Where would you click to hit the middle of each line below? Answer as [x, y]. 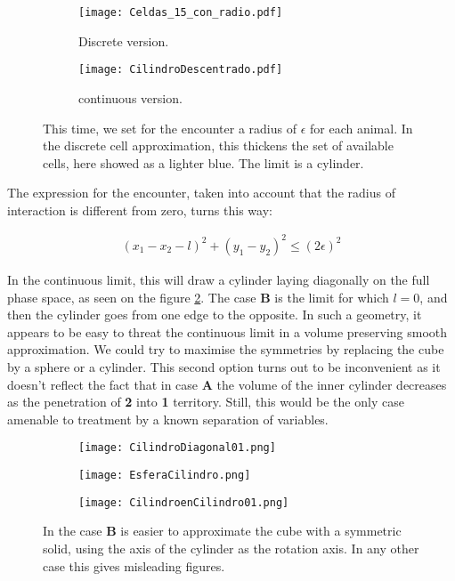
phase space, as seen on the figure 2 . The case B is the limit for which [198, 297]
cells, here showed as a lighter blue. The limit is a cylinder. [203, 162]
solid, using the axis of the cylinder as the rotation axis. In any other [231, 548]
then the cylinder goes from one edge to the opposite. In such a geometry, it [215, 315]
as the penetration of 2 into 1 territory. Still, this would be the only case [206, 402]
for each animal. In [362, 128]
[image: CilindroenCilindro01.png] [184, 502]
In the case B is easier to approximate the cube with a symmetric [222, 531]
